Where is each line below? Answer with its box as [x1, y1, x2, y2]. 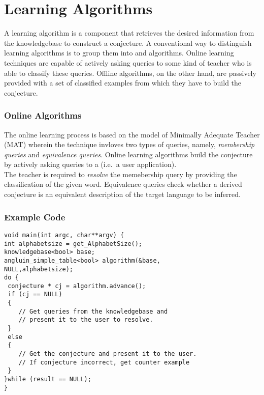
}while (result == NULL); [4, 376, 91, 383]
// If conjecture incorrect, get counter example [18, 358, 190, 366]
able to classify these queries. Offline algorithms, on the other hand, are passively [4, 67, 256, 78]
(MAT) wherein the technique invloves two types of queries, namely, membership [4, 139, 255, 150]
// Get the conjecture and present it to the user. [18, 350, 197, 358]
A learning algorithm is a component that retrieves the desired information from [4, 27, 254, 38]
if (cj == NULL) [8, 291, 62, 298]
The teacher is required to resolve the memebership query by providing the [4, 168, 237, 179]
